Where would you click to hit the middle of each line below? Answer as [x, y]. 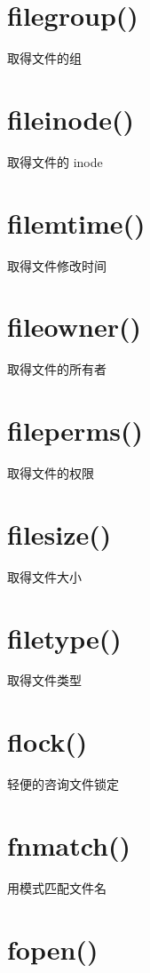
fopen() [53, 949]
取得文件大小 [44, 576]
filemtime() [76, 223]
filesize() [59, 534]
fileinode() [71, 119]
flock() [47, 742]
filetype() [64, 638]
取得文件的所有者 [57, 369]
